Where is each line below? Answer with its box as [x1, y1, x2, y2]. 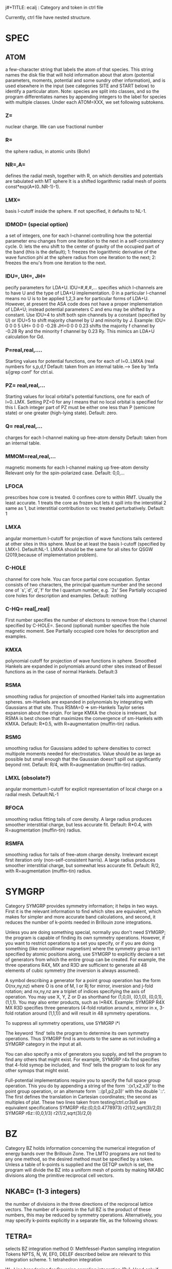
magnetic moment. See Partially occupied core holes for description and [5, 628, 159, 634]
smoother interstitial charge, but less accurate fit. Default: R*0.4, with [5, 821, 152, 827]
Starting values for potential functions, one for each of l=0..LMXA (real [5, 358, 155, 364]
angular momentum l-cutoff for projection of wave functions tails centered [5, 535, 163, 541]
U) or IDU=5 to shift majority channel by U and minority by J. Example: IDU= [5, 317, 166, 323]
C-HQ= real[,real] [5, 605, 50, 612]
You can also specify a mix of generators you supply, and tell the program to [5, 1051, 167, 1057]
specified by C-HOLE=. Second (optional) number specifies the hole [5, 622, 150, 629]
